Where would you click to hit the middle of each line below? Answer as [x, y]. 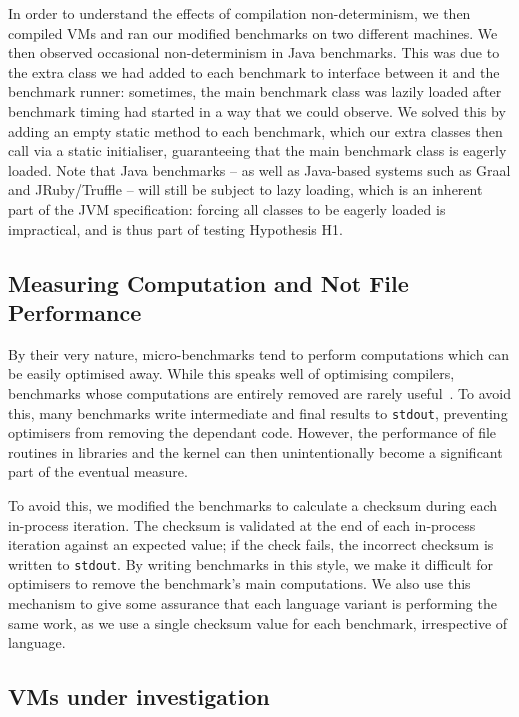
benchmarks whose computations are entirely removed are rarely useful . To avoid [260, 392]
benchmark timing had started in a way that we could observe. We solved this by [257, 110]
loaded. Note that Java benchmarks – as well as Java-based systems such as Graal [259, 169]
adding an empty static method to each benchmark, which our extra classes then [255, 130]
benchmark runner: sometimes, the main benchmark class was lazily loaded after [255, 91]
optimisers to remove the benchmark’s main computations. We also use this [239, 583]
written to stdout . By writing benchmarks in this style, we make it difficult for [250, 563]
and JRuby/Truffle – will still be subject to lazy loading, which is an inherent [245, 189]
